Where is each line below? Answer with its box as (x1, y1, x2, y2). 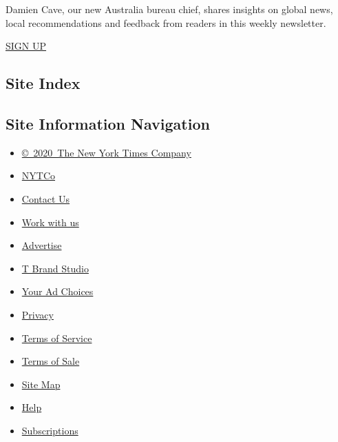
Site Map (21, 376, 61, 391)
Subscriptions (21, 423, 78, 437)
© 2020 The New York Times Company (21, 145, 191, 159)
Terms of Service (21, 330, 92, 345)
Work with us (21, 214, 79, 229)
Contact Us (21, 191, 70, 205)
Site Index (6, 72, 81, 94)
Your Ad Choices (21, 284, 94, 299)
